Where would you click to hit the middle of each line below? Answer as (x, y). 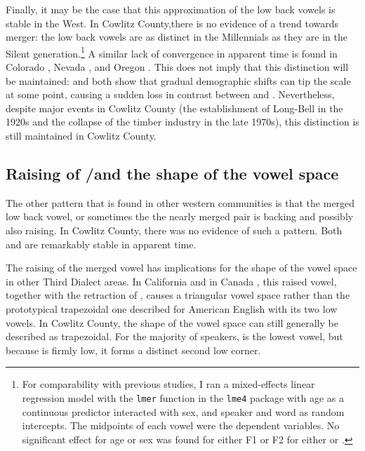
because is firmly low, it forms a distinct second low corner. (133, 350)
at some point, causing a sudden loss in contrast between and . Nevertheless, (170, 94)
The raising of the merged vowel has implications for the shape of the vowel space (181, 268)
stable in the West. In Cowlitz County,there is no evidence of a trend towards (172, 23)
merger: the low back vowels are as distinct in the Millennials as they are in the (177, 37)
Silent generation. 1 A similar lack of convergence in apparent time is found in (172, 52)
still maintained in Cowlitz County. (81, 135)
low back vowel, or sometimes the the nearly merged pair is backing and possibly (180, 216)
